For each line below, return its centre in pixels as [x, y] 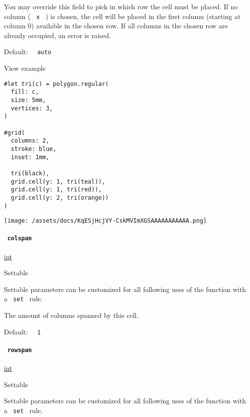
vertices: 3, [32, 108]
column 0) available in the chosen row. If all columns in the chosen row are [116, 26]
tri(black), [30, 173]
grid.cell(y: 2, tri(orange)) [60, 198]
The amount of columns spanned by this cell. [71, 315]
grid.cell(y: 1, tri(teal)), [58, 181]
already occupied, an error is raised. [57, 35]
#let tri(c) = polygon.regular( [56, 84]
